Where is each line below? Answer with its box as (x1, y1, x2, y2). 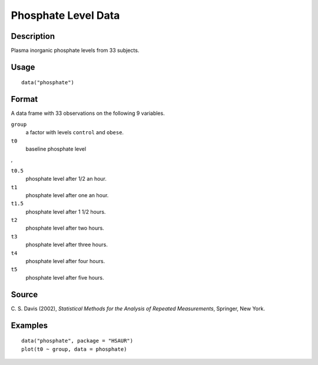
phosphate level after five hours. (25, 274, 104, 281)
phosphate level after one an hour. (25, 191, 109, 198)
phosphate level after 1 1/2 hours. (25, 208, 106, 215)
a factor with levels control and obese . (25, 129, 124, 136)
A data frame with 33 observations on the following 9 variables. (11, 109, 165, 117)
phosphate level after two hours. (25, 224, 104, 232)
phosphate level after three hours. (25, 241, 108, 248)
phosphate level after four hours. (25, 258, 105, 265)
